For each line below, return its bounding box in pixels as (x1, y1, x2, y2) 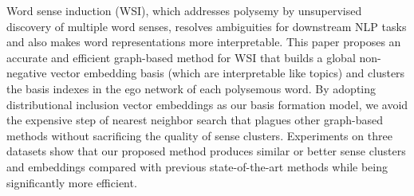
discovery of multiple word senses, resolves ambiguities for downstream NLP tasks (6, 18, 407, 34)
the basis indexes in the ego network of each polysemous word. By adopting (6, 80, 377, 96)
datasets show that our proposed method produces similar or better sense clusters (6, 143, 406, 159)
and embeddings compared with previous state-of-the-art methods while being (6, 158, 388, 174)
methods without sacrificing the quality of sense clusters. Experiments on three (6, 127, 392, 143)
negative (6, 65, 47, 81)
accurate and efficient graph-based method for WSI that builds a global (6, 49, 356, 65)
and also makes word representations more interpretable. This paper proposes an (6, 33, 401, 50)
